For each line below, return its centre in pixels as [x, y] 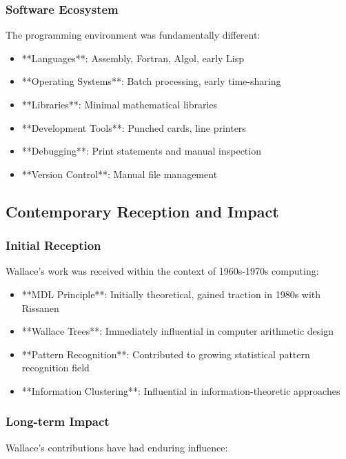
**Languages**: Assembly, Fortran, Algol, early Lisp [133, 58]
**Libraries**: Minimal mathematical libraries [120, 104]
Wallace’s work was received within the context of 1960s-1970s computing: [162, 271]
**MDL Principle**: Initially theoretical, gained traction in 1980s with [171, 294]
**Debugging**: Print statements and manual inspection [141, 151]
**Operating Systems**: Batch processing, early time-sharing [151, 81]
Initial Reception [53, 245]
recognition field [55, 368]
